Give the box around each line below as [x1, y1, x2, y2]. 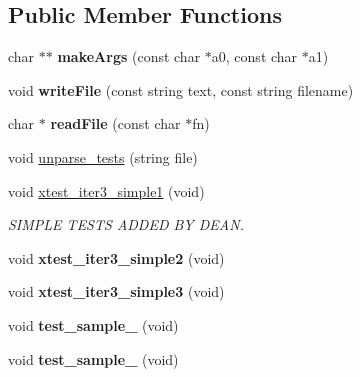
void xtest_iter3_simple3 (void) [8, 281, 225, 302]
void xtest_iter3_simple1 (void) [8, 180, 205, 201]
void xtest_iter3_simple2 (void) [8, 247, 225, 268]
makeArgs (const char [57, 46, 201, 67]
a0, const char [211, 46, 298, 67]
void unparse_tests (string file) [8, 146, 198, 167]
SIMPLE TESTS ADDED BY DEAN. [8, 214, 244, 235]
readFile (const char [50, 113, 181, 134]
